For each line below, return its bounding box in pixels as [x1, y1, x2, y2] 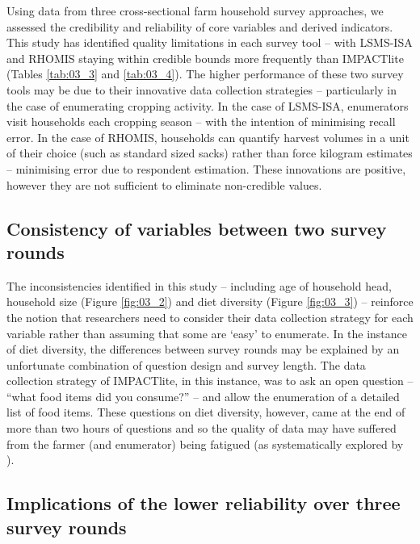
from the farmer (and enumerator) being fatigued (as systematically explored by [6, 435, 404, 452]
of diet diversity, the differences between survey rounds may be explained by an [6, 341, 400, 358]
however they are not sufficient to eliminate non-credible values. [6, 176, 322, 193]
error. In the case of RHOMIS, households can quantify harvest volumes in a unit [6, 128, 409, 145]
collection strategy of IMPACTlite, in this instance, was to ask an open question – [6, 372, 414, 389]
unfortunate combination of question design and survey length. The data [6, 356, 366, 373]
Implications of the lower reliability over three [6, 491, 401, 516]
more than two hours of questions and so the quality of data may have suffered [6, 420, 397, 437]
